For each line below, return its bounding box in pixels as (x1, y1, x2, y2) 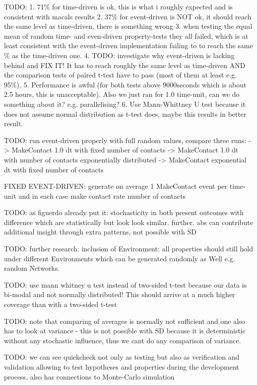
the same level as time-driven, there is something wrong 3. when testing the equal (4, 21, 253, 31)
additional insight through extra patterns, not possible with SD (4, 227, 197, 237)
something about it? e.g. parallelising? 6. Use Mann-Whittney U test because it (4, 98, 246, 109)
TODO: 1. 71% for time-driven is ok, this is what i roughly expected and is (4, 1, 233, 11)
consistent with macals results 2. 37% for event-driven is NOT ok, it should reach (4, 11, 252, 21)
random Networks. (4, 263, 60, 273)
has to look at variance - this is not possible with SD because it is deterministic (4, 325, 246, 336)
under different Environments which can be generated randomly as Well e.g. (4, 253, 235, 263)
